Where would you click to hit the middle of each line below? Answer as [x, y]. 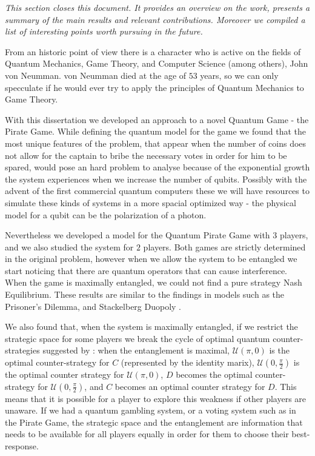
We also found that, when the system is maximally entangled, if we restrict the [151, 327]
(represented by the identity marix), [187, 362]
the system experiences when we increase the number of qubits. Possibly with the [156, 179]
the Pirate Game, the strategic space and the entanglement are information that [154, 422]
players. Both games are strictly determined [224, 246]
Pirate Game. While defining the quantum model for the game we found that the [155, 131]
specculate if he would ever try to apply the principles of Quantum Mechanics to [154, 87]
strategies [22, 350]
